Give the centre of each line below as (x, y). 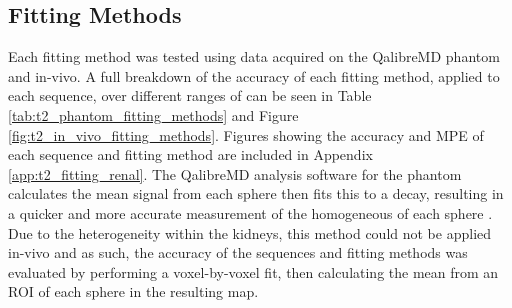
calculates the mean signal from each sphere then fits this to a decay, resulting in (256, 193)
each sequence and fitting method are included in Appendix (190, 154)
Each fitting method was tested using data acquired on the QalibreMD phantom (254, 56)
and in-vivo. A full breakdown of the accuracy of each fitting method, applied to (254, 75)
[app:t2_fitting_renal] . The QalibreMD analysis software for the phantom (235, 173)
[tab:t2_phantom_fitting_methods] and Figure (153, 114)
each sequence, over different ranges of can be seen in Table (190, 95)
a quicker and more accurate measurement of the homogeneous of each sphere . (250, 212)
